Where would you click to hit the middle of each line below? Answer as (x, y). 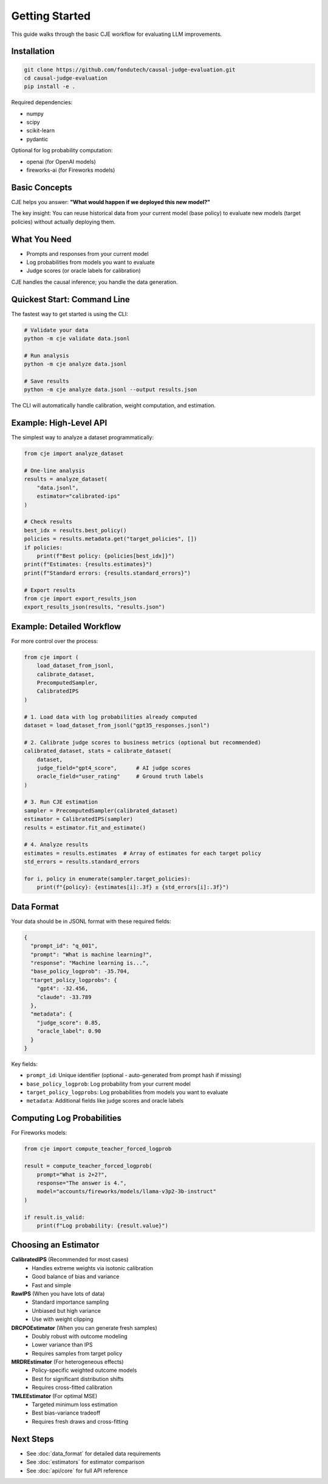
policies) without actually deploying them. (63, 222)
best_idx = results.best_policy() (75, 530)
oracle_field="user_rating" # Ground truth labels (120, 776)
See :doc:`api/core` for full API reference (77, 1471)
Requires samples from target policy (77, 1353)
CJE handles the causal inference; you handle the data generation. (95, 282)
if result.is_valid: (54, 1217)
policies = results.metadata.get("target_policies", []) (111, 539)
